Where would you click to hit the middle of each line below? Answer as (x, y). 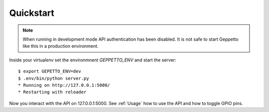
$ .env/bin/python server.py (54, 78)
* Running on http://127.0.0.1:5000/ (64, 85)
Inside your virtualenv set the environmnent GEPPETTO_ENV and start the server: (93, 60)
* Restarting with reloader (52, 92)
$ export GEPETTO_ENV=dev (50, 71)
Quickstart (32, 13)
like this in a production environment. (61, 46)
